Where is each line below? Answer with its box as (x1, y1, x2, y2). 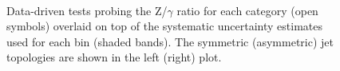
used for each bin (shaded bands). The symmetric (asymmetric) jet (6, 33, 334, 49)
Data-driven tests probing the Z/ (6, 2, 168, 18)
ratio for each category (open (176, 2, 318, 18)
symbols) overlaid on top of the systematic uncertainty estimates (6, 18, 323, 34)
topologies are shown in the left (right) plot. (6, 49, 222, 65)
